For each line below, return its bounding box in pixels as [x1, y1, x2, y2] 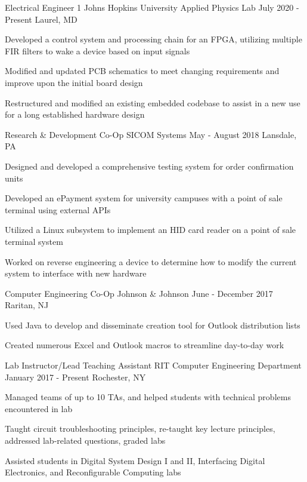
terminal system [5, 235, 63, 247]
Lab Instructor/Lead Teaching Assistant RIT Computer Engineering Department [5, 359, 302, 372]
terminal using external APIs [5, 203, 111, 216]
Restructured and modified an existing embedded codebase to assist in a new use [5, 96, 300, 109]
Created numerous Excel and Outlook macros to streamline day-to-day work [5, 339, 284, 351]
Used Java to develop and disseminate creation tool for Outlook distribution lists [5, 318, 300, 331]
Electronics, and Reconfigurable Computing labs [5, 466, 181, 478]
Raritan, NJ [5, 299, 49, 311]
